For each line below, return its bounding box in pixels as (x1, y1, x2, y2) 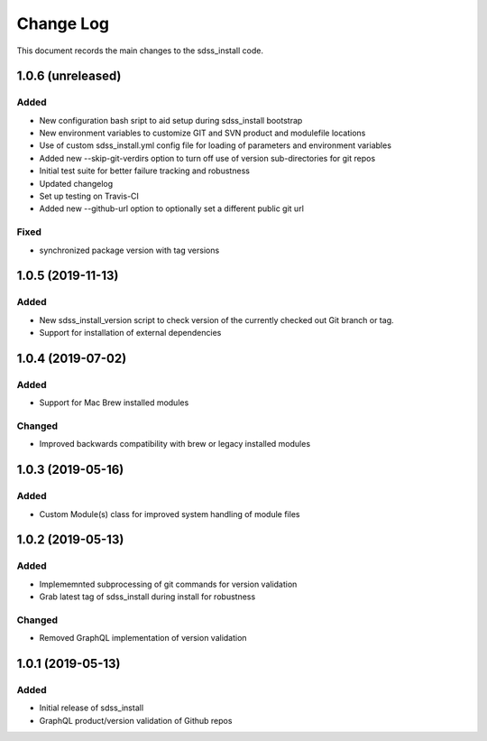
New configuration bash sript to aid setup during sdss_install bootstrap (39, 115, 303, 125)
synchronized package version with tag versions (39, 245, 220, 255)
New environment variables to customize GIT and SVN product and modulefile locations (39, 127, 366, 139)
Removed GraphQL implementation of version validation (39, 633, 247, 644)
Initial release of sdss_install (39, 702, 144, 713)
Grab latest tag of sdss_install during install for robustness (39, 591, 256, 602)
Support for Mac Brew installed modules (39, 397, 189, 408)
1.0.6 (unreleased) (16, 69, 122, 84)
